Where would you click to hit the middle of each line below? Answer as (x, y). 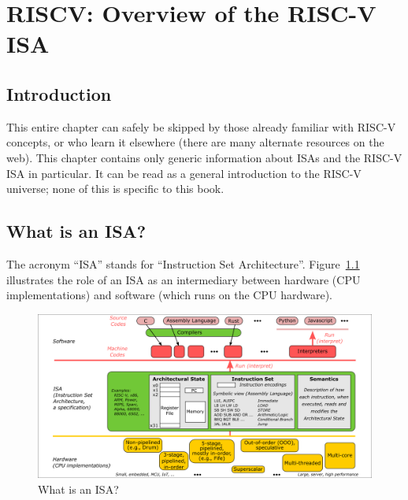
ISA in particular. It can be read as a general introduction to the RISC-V (184, 173)
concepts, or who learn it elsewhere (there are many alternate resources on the (195, 142)
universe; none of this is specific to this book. (115, 189)
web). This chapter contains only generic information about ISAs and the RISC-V (204, 157)
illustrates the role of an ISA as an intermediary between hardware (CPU (184, 279)
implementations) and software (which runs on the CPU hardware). (169, 295)
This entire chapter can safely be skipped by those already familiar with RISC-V (201, 126)
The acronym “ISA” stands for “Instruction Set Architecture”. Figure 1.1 (183, 263)
